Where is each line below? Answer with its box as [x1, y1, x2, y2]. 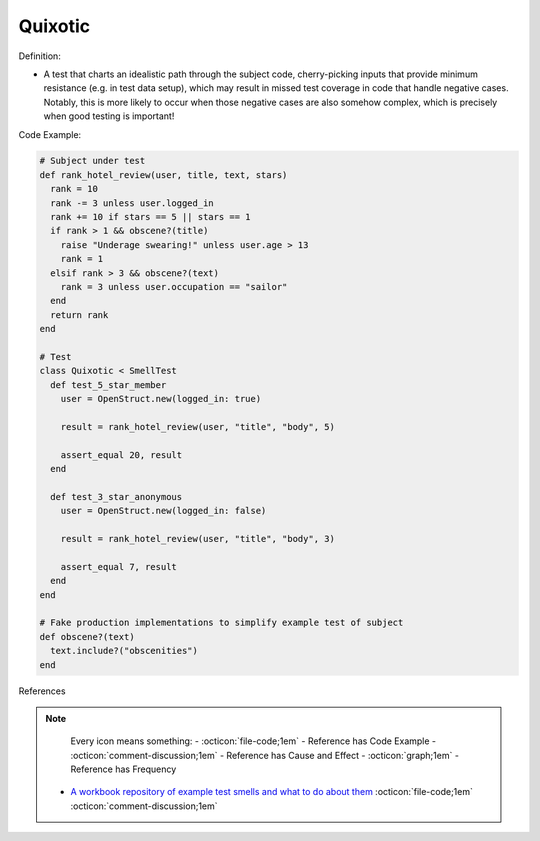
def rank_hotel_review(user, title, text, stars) [39, 169, 288, 180]
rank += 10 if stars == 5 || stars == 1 [50, 211, 251, 223]
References [18, 685, 66, 697]
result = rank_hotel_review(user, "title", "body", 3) [60, 533, 335, 545]
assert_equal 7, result [60, 561, 177, 572]
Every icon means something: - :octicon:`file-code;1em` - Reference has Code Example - [70, 735, 437, 747]
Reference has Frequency [70, 763, 177, 775]
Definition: [18, 50, 62, 62]
